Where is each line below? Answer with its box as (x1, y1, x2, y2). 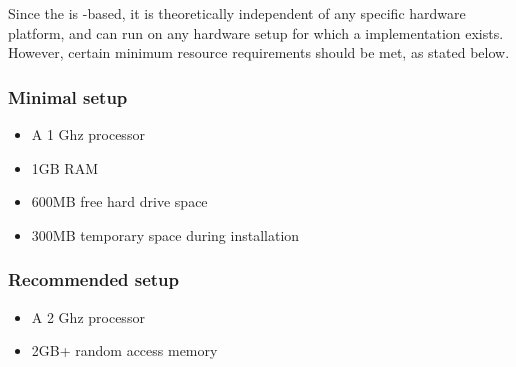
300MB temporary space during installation (31, 224, 300, 245)
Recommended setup (8, 267, 179, 292)
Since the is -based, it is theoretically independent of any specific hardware (8, 3, 466, 23)
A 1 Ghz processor (31, 124, 145, 144)
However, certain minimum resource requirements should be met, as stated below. (8, 42, 510, 63)
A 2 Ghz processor (31, 306, 145, 327)
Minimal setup (8, 84, 128, 109)
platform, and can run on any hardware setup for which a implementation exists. (8, 22, 504, 43)
